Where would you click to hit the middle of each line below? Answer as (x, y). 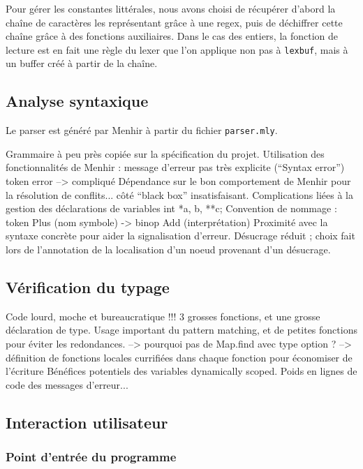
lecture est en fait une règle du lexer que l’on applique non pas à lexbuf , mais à (177, 49)
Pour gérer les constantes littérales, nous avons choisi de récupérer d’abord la (171, 8)
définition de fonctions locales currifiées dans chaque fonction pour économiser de (179, 357)
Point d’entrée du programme (91, 457)
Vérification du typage (88, 287)
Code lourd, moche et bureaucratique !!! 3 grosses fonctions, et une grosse (163, 316)
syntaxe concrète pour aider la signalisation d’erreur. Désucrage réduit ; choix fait (180, 236)
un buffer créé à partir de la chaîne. (82, 63)
